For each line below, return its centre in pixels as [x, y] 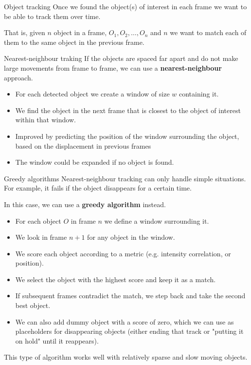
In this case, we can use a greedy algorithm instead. [85, 204]
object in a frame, [80, 32]
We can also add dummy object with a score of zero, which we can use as [125, 321]
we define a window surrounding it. [157, 221]
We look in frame [41, 237]
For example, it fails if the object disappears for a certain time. [98, 188]
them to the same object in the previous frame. [74, 42]
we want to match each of [208, 32]
